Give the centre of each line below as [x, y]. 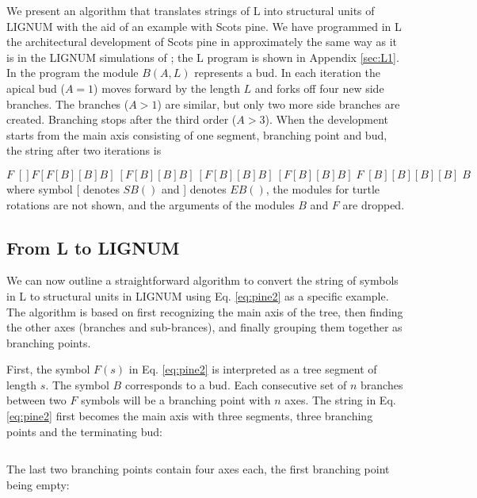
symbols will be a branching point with [176, 400]
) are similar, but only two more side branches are [279, 103]
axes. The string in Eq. [340, 400]
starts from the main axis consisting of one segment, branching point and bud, [197, 134]
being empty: [38, 484]
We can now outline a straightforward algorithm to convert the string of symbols [202, 280]
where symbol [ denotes [63, 188]
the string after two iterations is [84, 150]
